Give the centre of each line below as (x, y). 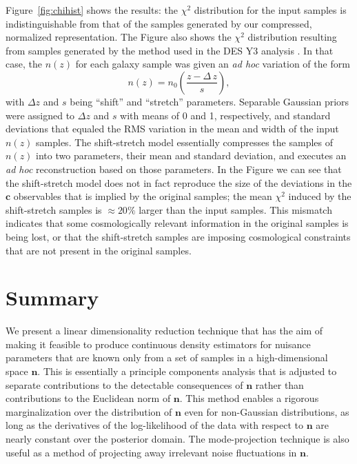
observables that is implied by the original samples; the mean (143, 196)
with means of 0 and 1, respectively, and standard (225, 115)
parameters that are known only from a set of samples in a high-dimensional (167, 357)
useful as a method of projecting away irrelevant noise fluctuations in (151, 452)
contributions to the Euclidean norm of (88, 398)
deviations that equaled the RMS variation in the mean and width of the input (172, 129)
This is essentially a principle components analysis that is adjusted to (190, 371)
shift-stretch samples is (54, 209)
